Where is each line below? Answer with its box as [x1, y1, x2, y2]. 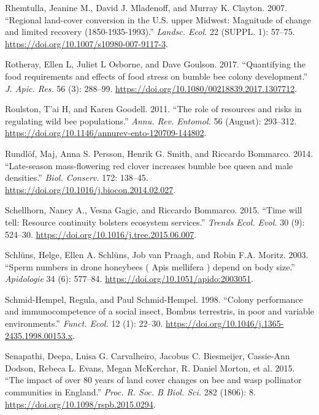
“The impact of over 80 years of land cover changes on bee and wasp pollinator [5, 373, 302, 386]
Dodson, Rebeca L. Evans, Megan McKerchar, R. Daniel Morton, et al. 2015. [5, 361, 295, 374]
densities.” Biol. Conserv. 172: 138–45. [5, 171, 148, 184]
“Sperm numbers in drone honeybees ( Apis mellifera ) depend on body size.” [5, 260, 295, 273]
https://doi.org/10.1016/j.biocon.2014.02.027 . [5, 183, 176, 196]
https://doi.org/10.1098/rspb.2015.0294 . [5, 397, 156, 410]
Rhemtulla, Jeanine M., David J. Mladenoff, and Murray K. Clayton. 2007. [5, 1, 287, 13]
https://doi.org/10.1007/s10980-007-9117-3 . [5, 37, 168, 50]
